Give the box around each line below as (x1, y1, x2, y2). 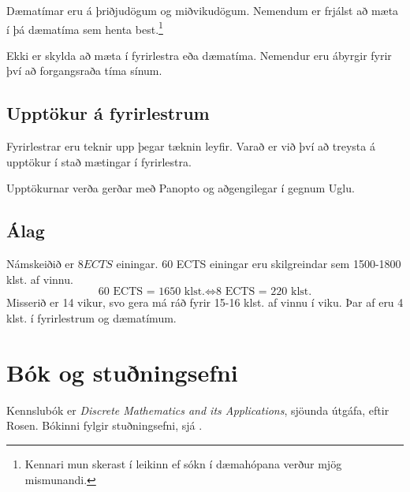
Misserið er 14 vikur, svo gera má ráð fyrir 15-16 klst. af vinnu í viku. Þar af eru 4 (6, 294, 404, 311)
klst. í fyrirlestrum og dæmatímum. (6, 310, 177, 326)
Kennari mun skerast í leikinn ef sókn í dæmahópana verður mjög (24, 455, 342, 471)
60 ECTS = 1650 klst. (98, 286, 205, 298)
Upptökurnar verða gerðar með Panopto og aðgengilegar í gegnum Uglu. (6, 180, 355, 196)
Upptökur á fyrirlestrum (6, 101, 210, 125)
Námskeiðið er (6, 255, 75, 272)
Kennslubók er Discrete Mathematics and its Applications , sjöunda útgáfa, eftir (6, 401, 389, 418)
